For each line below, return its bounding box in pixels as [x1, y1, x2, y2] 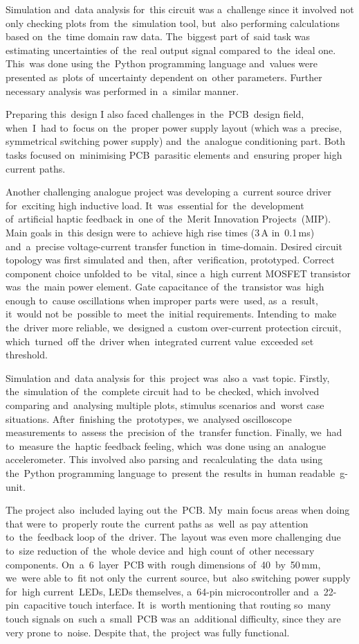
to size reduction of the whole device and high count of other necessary [6, 543, 315, 557]
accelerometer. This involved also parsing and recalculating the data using [6, 452, 323, 467]
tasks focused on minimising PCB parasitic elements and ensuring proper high [6, 147, 342, 162]
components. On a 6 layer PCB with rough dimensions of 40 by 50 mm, [6, 557, 321, 571]
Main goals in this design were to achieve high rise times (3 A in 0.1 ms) [6, 225, 315, 239]
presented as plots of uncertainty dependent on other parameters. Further [6, 69, 322, 84]
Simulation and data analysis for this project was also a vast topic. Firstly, [6, 370, 330, 385]
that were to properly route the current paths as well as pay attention [6, 516, 309, 530]
